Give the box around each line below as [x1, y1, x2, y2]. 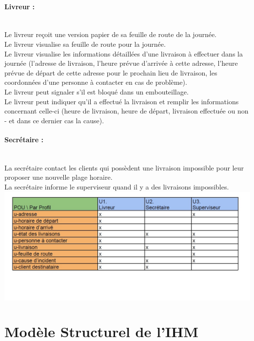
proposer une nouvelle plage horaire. [4, 172, 113, 182]
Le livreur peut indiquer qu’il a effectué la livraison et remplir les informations [4, 96, 239, 106]
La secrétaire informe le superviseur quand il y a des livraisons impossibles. [4, 181, 229, 191]
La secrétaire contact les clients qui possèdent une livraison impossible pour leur [4, 162, 244, 172]
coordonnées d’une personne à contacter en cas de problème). [4, 77, 187, 87]
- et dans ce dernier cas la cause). [4, 115, 104, 125]
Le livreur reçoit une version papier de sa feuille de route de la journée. [4, 29, 217, 39]
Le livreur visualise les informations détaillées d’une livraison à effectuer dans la [4, 48, 243, 58]
